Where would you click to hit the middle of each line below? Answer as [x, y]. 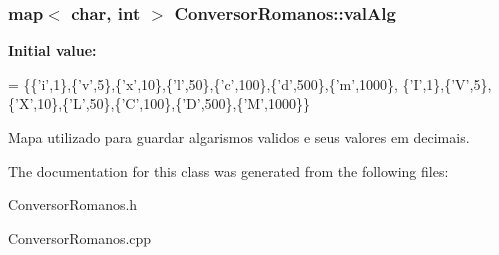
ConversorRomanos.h [73, 204]
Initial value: [52, 50]
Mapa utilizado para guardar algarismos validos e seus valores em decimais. [239, 137]
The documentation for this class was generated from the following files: [228, 170]
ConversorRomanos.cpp [80, 237]
